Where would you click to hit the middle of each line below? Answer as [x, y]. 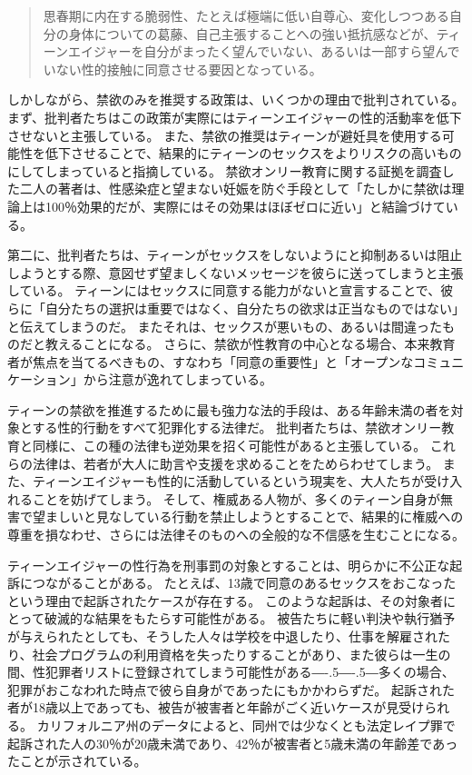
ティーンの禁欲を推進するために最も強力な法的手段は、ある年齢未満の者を [229, 409]
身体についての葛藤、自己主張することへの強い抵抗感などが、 [252, 33]
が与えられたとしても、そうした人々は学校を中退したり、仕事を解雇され [222, 636]
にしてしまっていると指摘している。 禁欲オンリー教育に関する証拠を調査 [225, 170]
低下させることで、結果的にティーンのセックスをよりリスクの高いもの [253, 153]
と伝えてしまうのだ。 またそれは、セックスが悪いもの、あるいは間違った [225, 326]
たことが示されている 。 [77, 761]
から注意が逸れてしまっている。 [178, 379]
